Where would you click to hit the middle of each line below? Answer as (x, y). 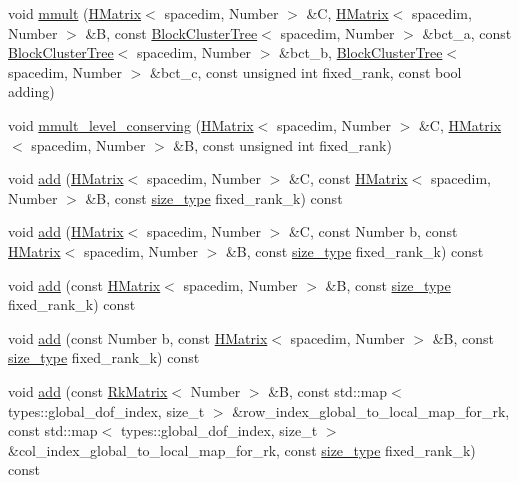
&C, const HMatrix (348, 178)
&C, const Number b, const (373, 231)
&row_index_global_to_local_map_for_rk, (371, 410)
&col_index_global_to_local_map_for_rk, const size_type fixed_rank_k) (242, 449)
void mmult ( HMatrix (75, 13)
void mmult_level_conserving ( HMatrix (131, 124)
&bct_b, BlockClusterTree (361, 52)
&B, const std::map (328, 390)
